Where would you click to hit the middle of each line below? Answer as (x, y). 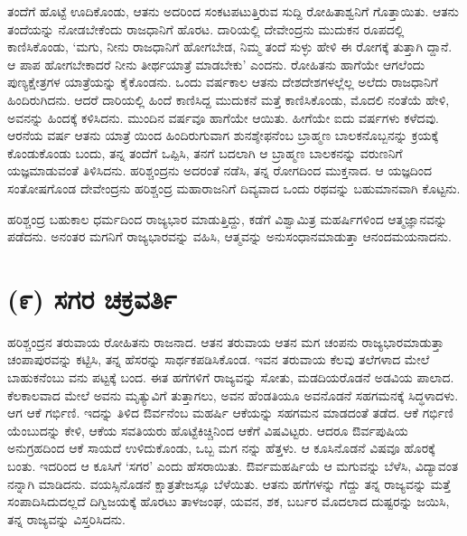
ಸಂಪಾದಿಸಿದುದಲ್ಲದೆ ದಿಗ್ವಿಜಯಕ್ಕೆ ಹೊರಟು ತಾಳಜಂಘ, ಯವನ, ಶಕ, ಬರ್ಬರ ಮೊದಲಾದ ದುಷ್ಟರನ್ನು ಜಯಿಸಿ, (229, 501)
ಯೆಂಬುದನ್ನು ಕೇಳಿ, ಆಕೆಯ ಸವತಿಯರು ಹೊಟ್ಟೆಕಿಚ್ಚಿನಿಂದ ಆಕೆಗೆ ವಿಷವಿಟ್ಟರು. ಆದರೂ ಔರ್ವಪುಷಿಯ (208, 430)
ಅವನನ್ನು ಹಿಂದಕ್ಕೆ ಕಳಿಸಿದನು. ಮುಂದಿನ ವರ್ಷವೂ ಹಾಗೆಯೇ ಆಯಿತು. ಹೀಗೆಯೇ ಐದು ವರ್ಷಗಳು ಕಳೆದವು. (223, 117)
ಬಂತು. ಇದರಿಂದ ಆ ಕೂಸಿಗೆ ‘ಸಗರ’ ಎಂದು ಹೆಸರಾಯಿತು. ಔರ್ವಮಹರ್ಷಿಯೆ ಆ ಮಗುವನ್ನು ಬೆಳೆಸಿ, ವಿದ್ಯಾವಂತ (233, 465)
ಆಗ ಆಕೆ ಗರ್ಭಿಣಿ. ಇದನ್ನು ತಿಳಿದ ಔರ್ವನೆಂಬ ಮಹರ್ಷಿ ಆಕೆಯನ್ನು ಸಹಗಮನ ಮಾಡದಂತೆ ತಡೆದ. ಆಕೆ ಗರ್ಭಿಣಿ (230, 413)
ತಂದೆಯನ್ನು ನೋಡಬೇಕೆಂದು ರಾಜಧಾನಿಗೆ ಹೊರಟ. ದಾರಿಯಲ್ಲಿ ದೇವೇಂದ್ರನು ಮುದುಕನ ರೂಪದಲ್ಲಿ (206, 28)
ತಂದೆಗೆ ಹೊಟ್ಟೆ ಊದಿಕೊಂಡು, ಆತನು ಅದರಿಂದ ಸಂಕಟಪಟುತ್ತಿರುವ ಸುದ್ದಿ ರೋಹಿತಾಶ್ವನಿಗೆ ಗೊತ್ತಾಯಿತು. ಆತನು (233, 11)
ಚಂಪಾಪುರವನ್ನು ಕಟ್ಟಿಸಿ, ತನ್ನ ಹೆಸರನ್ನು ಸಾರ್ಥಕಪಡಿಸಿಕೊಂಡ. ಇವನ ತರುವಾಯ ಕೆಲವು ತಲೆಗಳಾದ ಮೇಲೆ (219, 359)
